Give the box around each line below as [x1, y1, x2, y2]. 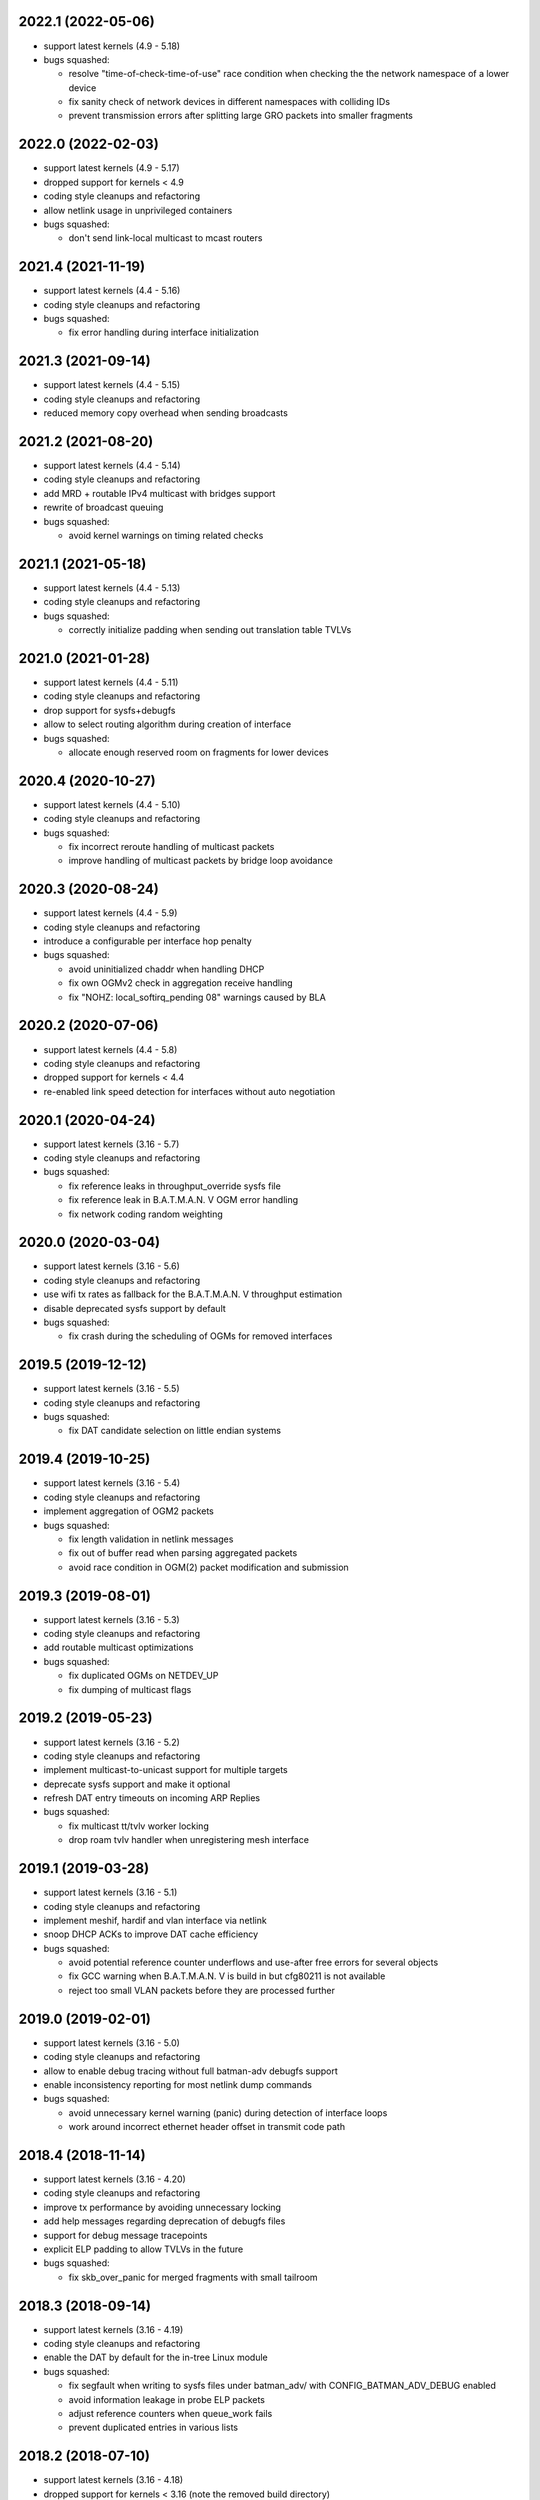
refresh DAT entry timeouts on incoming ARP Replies [43, 1792, 260, 1804]
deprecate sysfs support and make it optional [43, 1778, 231, 1790]
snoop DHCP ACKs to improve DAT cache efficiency [43, 1928, 259, 1940]
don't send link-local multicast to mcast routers [68, 232, 263, 244]
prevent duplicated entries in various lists [68, 2421, 239, 2434]
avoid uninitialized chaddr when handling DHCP [68, 963, 265, 975]
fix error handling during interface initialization [68, 326, 260, 339]
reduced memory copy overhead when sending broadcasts [43, 407, 289, 419]
